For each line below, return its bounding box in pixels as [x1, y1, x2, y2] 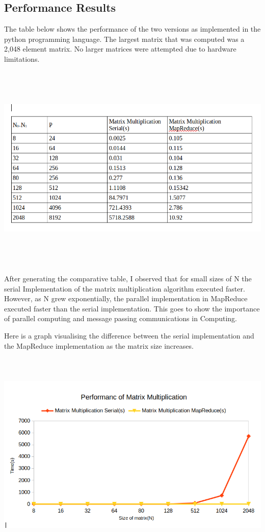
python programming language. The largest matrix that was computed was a [4, 33, 245, 44]
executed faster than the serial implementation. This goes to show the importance [4, 303, 260, 313]
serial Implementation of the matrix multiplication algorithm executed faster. [4, 283, 245, 294]
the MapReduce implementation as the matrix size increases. [4, 340, 194, 351]
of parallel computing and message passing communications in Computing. [4, 313, 237, 324]
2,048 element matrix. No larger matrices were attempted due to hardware [4, 43, 236, 54]
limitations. [4, 53, 40, 64]
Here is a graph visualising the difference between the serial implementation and [4, 330, 254, 341]
